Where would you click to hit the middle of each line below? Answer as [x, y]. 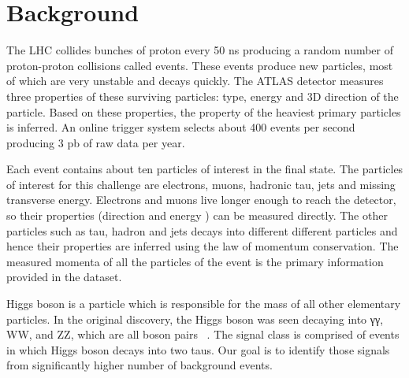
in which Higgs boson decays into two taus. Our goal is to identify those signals [198, 349]
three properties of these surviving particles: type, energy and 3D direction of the [203, 96]
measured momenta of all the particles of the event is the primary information [195, 261]
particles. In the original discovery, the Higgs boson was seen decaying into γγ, [195, 319]
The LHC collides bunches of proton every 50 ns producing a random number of [200, 50]
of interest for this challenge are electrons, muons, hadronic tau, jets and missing [201, 184]
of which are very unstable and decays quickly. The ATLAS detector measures [195, 81]
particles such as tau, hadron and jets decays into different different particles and [202, 230]
